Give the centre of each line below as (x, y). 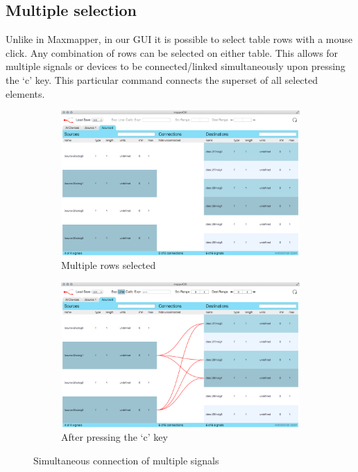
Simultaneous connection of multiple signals (126, 460)
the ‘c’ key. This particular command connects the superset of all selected (162, 79)
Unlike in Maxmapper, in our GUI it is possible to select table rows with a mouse (179, 39)
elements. (25, 93)
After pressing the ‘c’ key (114, 437)
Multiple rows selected (109, 265)
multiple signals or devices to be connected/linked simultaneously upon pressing (176, 66)
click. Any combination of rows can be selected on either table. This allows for (172, 52)
